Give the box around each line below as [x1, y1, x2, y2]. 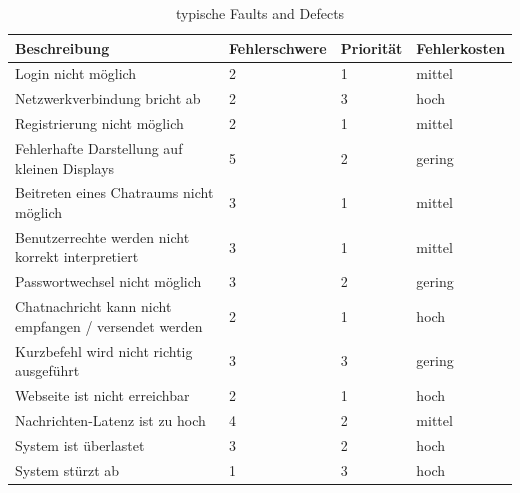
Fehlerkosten [416, 37, 505, 58]
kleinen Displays [15, 157, 115, 178]
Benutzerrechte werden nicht [15, 226, 190, 247]
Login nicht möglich [15, 63, 137, 84]
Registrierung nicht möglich [15, 113, 184, 134]
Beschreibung [15, 37, 110, 58]
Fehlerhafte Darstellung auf [15, 137, 183, 158]
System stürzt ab [15, 459, 120, 480]
